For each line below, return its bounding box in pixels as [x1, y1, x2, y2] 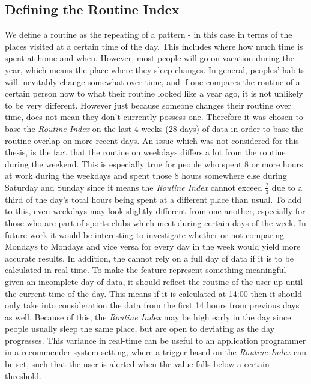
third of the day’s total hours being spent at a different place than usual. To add [5, 193, 301, 205]
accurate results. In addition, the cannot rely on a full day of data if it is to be [5, 251, 294, 264]
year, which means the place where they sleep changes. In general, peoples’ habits [5, 63, 305, 76]
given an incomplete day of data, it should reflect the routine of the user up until [5, 275, 303, 287]
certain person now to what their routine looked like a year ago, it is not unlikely [5, 87, 303, 100]
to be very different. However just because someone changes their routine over [5, 98, 291, 111]
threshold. [5, 369, 41, 382]
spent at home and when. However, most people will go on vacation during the [5, 52, 295, 64]
